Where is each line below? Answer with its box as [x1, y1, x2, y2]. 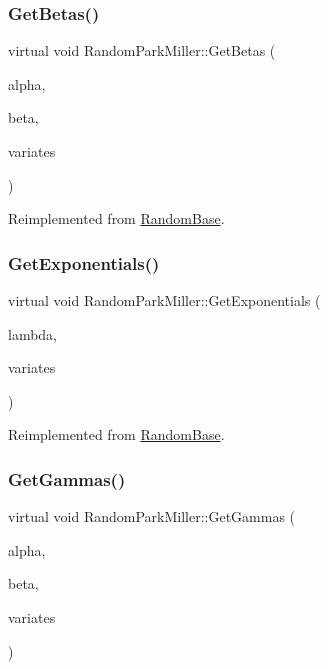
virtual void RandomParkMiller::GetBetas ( [8, 40, 276, 61]
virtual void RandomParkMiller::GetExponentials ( [8, 290, 321, 310]
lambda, [8, 323, 58, 344]
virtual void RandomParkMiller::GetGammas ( [8, 506, 296, 527]
